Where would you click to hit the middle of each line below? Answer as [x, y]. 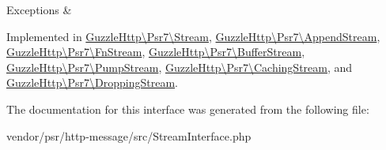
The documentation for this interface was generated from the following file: [188, 109]
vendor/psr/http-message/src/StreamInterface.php [129, 135]
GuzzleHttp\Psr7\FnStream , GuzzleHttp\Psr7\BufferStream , [156, 52]
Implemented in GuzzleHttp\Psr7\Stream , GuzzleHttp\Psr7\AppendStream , [193, 36]
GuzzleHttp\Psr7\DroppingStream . [92, 82]
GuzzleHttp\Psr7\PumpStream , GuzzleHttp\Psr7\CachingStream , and [180, 67]
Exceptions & [39, 9]
